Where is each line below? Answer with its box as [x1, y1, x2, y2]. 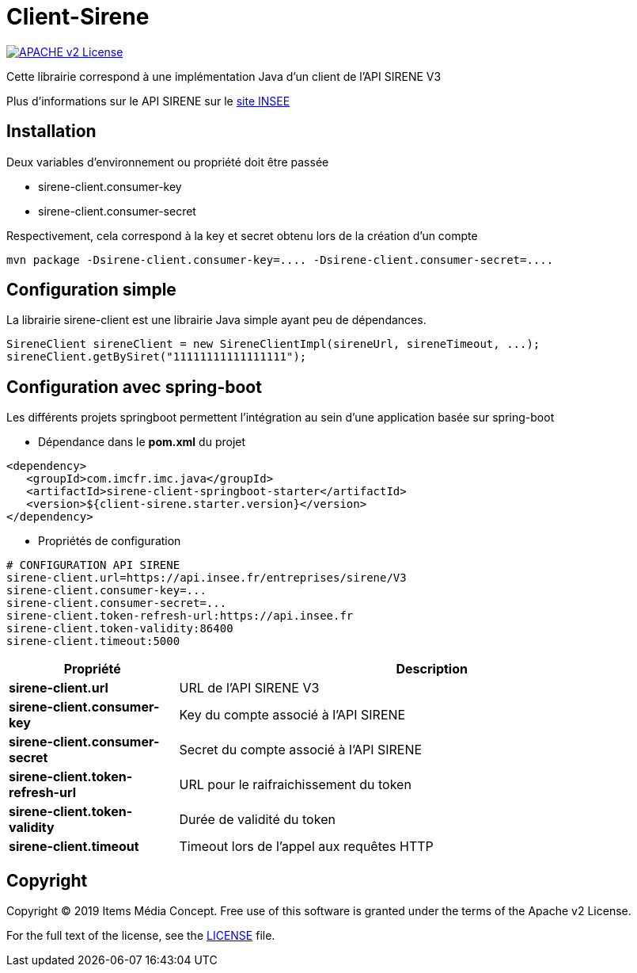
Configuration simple [6, 280, 176, 300]
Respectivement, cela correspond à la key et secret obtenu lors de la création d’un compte [6, 228, 478, 242]
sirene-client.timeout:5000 [6, 635, 180, 648]
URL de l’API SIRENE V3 [179, 680, 320, 696]
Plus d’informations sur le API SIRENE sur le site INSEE [6, 93, 290, 108]
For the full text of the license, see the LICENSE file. [6, 929, 275, 943]
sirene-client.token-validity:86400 [6, 622, 233, 635]
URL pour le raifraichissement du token [179, 776, 411, 793]
